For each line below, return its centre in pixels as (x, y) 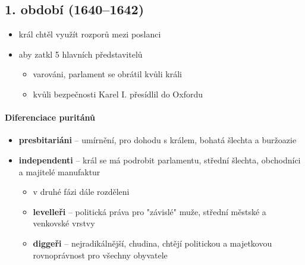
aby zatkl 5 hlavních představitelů (81, 54)
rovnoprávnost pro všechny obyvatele (100, 255)
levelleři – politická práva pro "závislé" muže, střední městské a (150, 211)
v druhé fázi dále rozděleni (81, 192)
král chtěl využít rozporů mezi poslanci (90, 34)
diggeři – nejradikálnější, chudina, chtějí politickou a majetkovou (152, 243)
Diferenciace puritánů (50, 117)
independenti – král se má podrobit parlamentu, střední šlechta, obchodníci (160, 160)
